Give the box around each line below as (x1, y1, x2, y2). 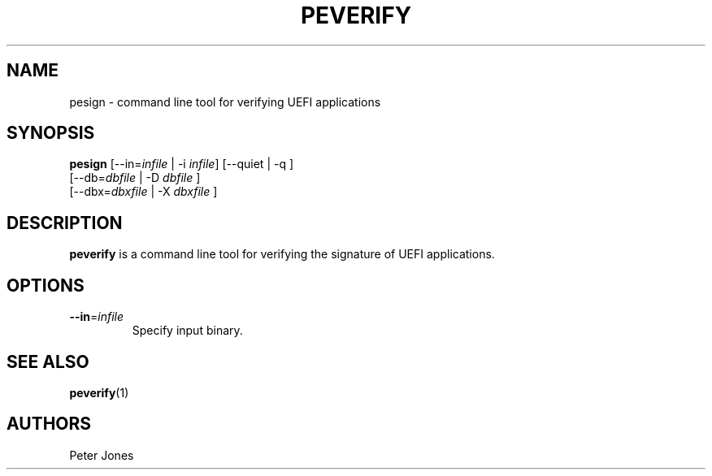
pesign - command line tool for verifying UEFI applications (69, 94, 381, 109)
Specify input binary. (132, 323, 243, 338)
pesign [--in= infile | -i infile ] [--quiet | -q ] (69, 157, 294, 171)
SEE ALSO (7, 351, 89, 372)
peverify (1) (69, 385, 129, 400)
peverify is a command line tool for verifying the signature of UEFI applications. (69, 247, 495, 262)
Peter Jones (69, 448, 134, 462)
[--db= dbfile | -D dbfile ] (69, 171, 201, 185)
